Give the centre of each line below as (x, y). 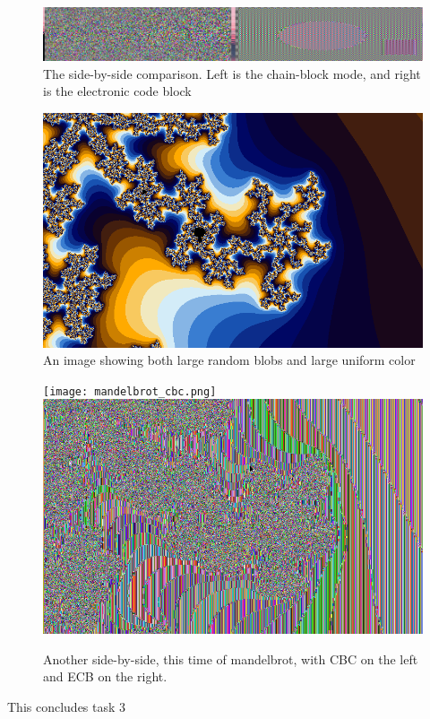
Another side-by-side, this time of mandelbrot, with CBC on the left (231, 658)
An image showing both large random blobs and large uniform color (229, 360)
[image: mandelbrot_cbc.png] (130, 391)
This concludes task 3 (67, 706)
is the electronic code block (117, 91)
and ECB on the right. (105, 676)
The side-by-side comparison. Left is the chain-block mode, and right (232, 73)
